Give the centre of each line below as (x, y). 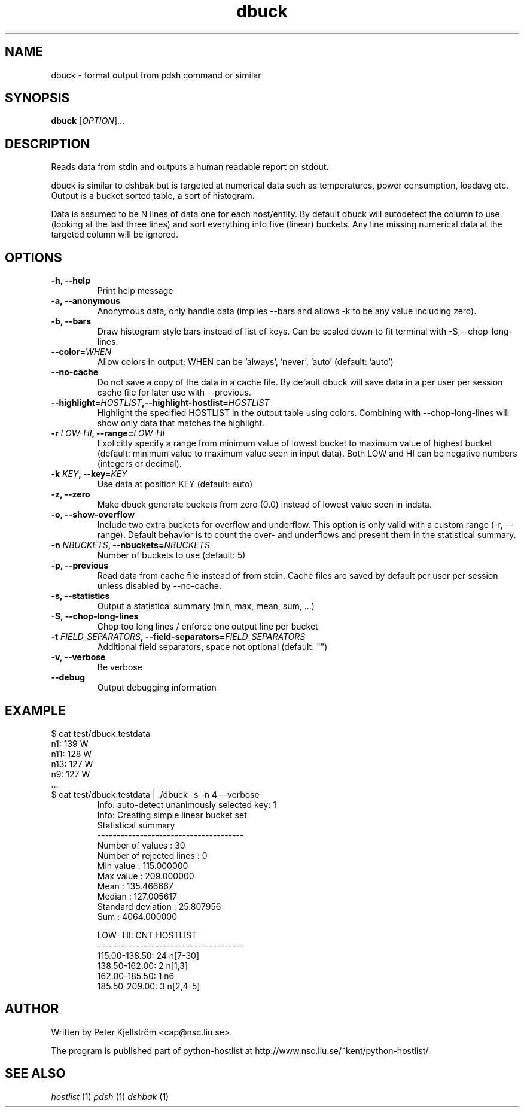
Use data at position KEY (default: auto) (175, 484)
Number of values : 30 (141, 845)
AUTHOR (32, 1009)
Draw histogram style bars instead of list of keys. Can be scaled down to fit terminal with (272, 332)
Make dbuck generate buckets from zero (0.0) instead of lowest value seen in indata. (264, 505)
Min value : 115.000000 (143, 865)
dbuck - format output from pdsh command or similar (156, 75)
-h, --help (71, 281)
